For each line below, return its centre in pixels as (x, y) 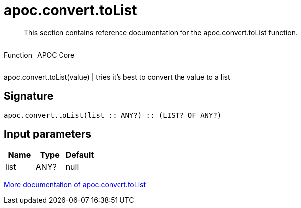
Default (80, 155)
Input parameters (48, 134)
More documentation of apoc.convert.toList (75, 185)
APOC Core (56, 55)
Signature (29, 96)
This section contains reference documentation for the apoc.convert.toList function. (161, 32)
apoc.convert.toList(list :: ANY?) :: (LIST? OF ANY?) (113, 115)
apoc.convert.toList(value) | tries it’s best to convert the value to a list (117, 77)
